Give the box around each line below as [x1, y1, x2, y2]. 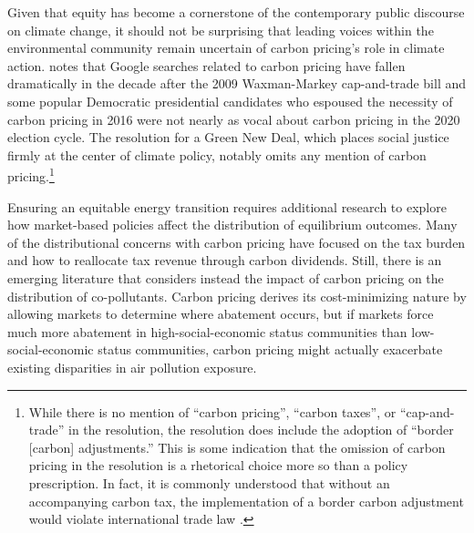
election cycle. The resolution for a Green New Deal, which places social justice [7, 128, 449, 147]
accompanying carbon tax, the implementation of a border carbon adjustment [28, 491, 464, 510]
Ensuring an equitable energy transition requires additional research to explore [7, 197, 447, 216]
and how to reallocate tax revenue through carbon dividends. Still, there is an [7, 251, 442, 270]
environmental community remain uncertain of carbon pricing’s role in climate [7, 38, 445, 57]
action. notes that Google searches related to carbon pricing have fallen [7, 56, 406, 75]
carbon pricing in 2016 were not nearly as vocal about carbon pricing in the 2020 [7, 109, 460, 128]
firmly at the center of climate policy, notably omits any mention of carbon [7, 145, 427, 164]
